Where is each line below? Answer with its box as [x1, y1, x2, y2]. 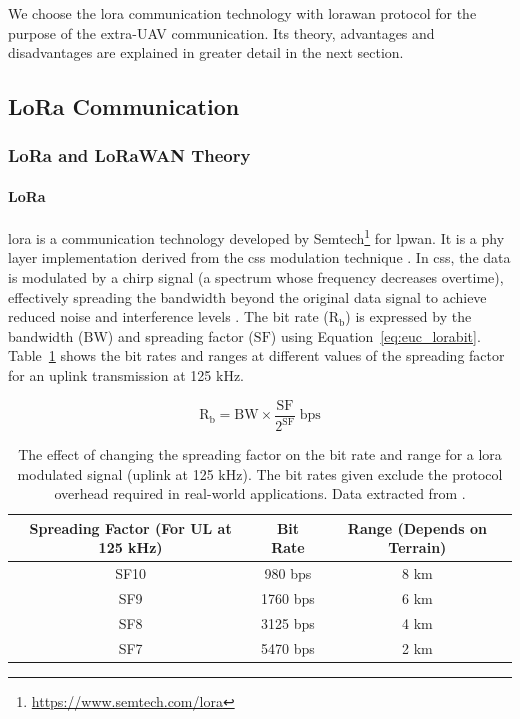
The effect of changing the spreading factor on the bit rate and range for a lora [18, 444, 502, 465]
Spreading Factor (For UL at [29, 517, 232, 538]
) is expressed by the [345, 306, 472, 327]
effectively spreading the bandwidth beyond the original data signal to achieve [8, 286, 487, 307]
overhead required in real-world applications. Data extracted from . [54, 483, 466, 504]
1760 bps [261, 588, 315, 609]
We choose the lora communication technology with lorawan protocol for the [8, 3, 477, 23]
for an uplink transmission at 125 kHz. [8, 365, 244, 386]
